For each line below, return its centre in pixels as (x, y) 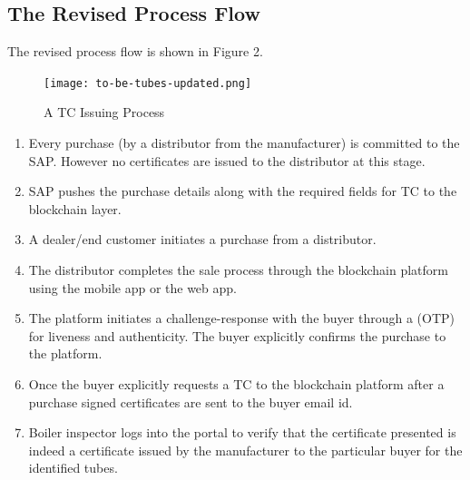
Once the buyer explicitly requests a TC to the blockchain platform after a (236, 383)
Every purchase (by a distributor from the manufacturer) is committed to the (244, 143)
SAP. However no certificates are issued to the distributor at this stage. (227, 160)
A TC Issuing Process (104, 112)
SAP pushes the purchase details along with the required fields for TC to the (243, 191)
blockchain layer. (75, 208)
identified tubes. (73, 468)
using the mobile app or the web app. (132, 287)
